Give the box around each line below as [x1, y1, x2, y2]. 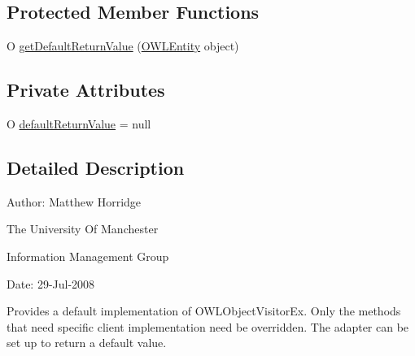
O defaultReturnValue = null [7, 115, 151, 132]
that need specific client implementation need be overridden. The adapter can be [7, 318, 409, 335]
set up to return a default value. [7, 334, 167, 351]
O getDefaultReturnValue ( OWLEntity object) [7, 37, 239, 54]
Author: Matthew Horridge [7, 193, 142, 210]
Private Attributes [7, 77, 165, 102]
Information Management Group [7, 247, 169, 264]
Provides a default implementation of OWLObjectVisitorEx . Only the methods [7, 302, 401, 319]
